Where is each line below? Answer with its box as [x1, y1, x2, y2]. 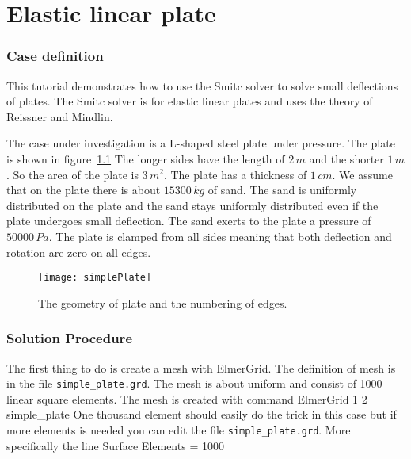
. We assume [332, 166, 393, 182]
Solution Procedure [6, 328, 132, 348]
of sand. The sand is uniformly [207, 182, 357, 198]
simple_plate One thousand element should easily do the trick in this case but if [6, 406, 397, 423]
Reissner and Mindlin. [6, 108, 113, 124]
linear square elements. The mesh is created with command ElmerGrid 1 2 [6, 390, 367, 407]
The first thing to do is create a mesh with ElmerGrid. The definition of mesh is [6, 359, 396, 376]
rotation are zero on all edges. [6, 243, 151, 260]
